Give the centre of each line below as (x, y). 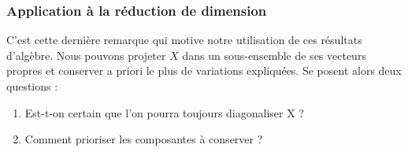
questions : (32, 86)
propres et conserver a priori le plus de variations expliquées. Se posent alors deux (204, 70)
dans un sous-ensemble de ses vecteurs (274, 55)
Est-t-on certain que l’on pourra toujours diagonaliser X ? (164, 112)
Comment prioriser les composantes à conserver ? (144, 139)
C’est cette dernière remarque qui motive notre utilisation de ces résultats (184, 40)
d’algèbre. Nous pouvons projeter (86, 55)
